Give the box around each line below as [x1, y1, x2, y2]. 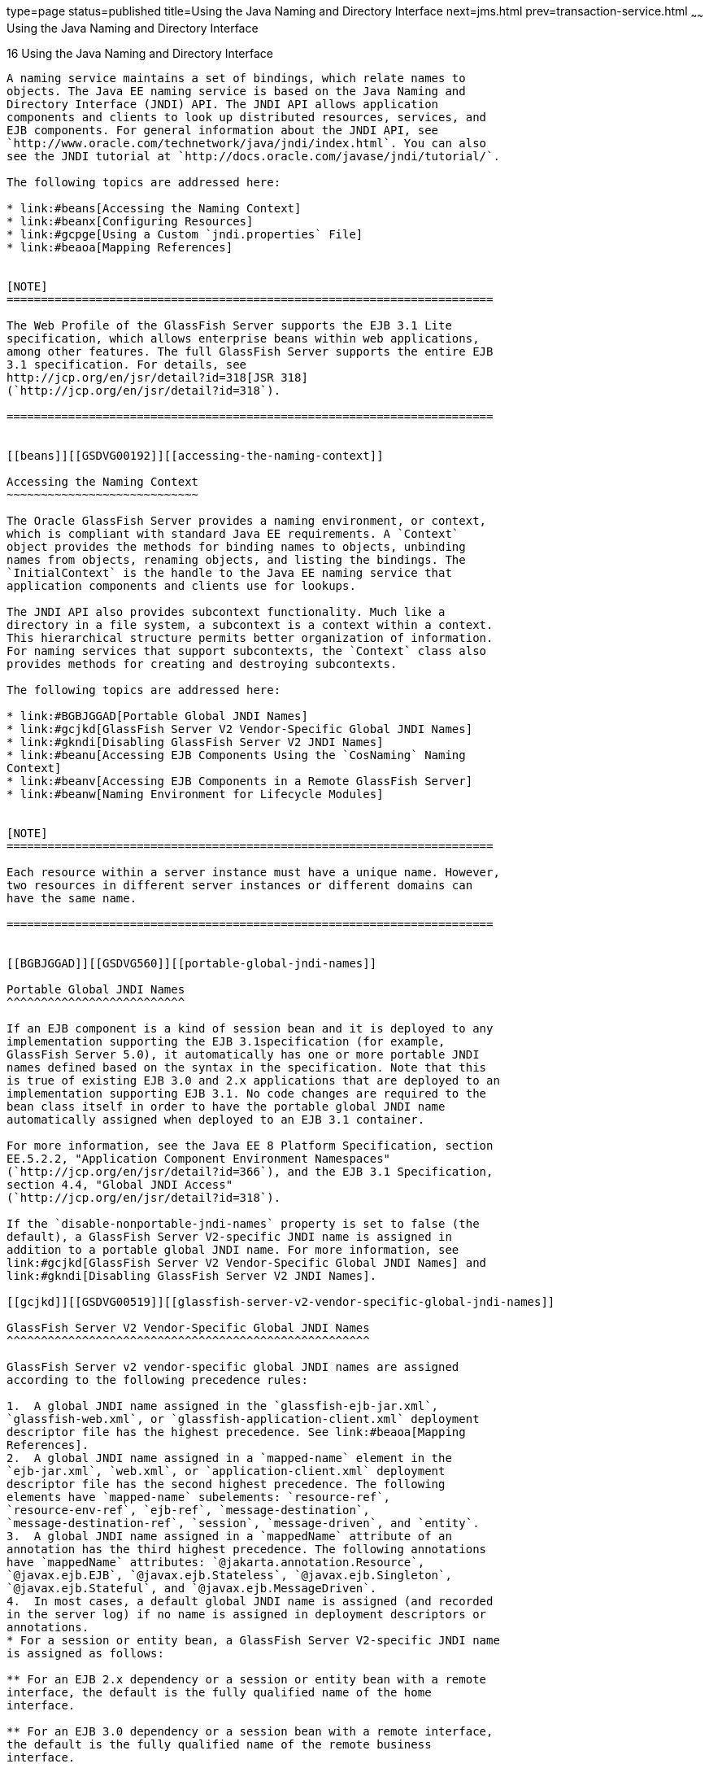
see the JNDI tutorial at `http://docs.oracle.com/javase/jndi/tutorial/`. [7, 149, 500, 163]
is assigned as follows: [7, 1646, 164, 1660]
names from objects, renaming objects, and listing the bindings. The [7, 552, 466, 566]
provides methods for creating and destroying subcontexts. [7, 657, 398, 670]
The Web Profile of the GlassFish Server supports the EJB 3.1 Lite [7, 318, 452, 332]
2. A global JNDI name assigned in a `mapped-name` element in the [7, 1451, 452, 1465]
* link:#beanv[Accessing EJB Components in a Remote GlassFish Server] [7, 774, 473, 788]
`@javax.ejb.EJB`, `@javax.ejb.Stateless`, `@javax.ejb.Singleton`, [7, 1568, 452, 1582]
